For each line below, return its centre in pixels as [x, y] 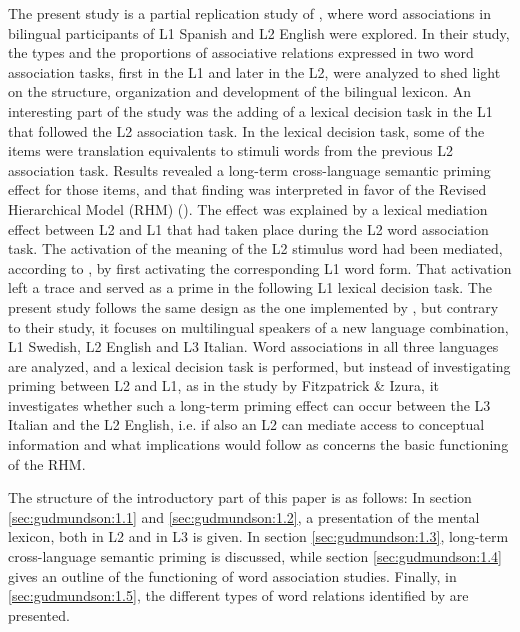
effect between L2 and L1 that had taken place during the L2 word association [248, 228]
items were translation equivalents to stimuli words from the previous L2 [230, 150]
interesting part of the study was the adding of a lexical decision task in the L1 [250, 110]
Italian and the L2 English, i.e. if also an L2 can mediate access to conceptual [246, 424]
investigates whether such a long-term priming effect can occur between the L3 [249, 404]
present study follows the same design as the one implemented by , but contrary [253, 306]
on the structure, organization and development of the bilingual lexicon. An [240, 91]
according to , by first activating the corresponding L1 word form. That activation [260, 267]
